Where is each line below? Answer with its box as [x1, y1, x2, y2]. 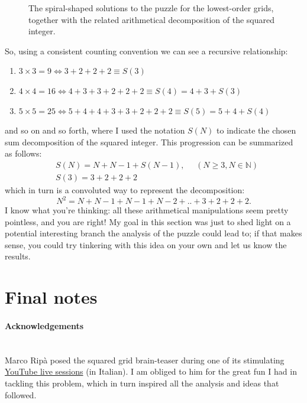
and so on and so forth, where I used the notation [5, 124, 185, 136]
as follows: [5, 147, 42, 160]
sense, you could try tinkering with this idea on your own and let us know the [5, 238, 287, 251]
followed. [5, 388, 37, 401]
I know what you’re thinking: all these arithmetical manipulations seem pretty [5, 204, 289, 216]
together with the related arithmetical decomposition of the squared [28, 13, 275, 25]
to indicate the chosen [216, 124, 296, 136]
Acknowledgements [5, 320, 84, 332]
